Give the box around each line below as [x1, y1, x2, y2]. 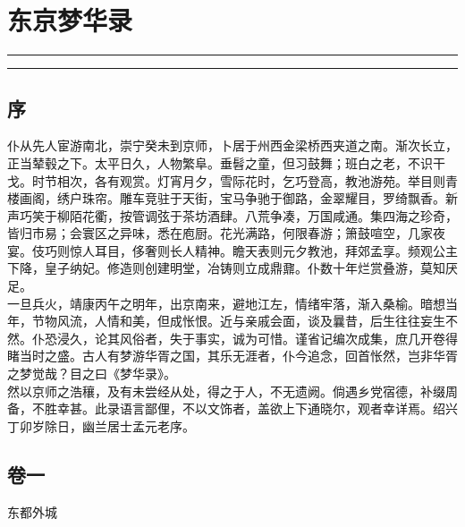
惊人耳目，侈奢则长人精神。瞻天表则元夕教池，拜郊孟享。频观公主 [69, 241, 458, 259]
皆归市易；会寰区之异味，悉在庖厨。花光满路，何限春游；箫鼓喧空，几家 [7, 224, 433, 242]
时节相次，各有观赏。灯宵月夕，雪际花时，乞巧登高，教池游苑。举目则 [31, 171, 445, 190]
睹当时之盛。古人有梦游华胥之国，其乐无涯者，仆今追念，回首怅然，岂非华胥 [7, 346, 458, 365]
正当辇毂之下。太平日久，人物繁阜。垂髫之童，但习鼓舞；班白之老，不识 [7, 153, 433, 172]
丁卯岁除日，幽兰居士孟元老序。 [7, 416, 195, 435]
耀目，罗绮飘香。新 [344, 189, 458, 208]
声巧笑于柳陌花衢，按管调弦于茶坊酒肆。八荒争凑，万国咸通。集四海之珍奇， [7, 206, 458, 225]
